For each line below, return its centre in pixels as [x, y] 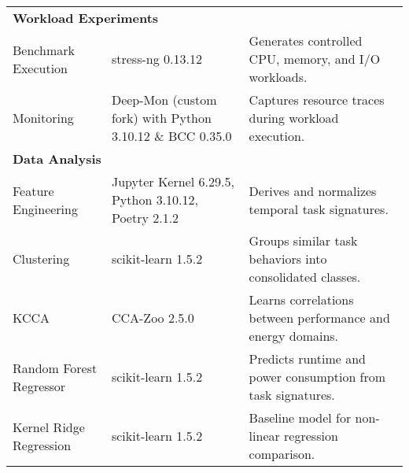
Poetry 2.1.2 [145, 218]
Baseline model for [300, 418]
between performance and [319, 318]
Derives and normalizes [313, 190]
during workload [294, 118]
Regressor [39, 386]
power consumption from [317, 377]
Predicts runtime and [308, 358]
